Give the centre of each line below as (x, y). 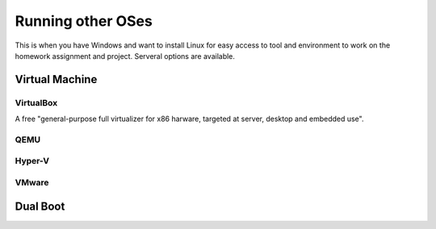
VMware (32, 182)
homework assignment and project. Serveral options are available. (125, 56)
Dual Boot (40, 206)
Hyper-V (32, 161)
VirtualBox (36, 102)
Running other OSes (84, 21)
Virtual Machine (56, 79)
